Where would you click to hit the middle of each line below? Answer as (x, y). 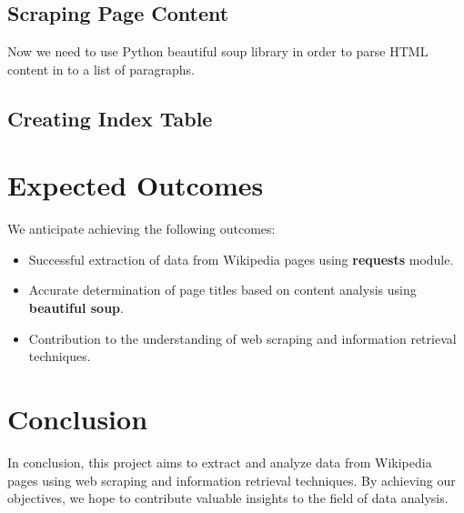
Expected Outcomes (136, 185)
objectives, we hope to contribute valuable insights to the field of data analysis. (228, 498)
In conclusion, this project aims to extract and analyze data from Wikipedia (220, 462)
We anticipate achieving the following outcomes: (141, 229)
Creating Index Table (110, 118)
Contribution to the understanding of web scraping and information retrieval (242, 338)
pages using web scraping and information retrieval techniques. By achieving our (232, 480)
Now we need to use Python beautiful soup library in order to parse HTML (218, 51)
